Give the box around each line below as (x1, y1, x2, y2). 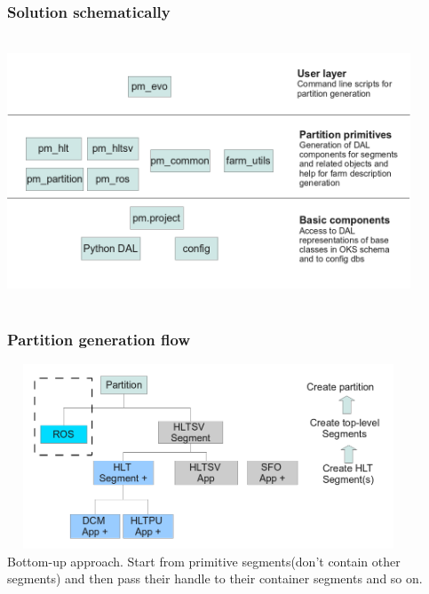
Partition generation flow (7, 329, 191, 351)
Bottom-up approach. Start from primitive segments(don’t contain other (7, 551, 401, 570)
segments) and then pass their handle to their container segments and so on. (7, 569, 423, 588)
